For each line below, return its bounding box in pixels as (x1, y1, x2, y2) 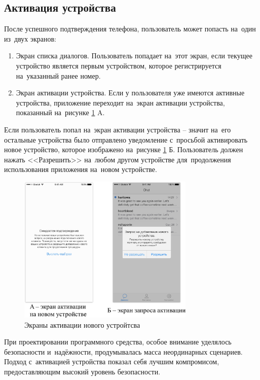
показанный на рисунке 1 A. (16, 107, 105, 118)
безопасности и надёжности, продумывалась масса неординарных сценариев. (4, 346, 243, 357)
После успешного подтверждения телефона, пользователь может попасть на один (4, 23, 256, 34)
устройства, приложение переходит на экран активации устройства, (16, 97, 225, 108)
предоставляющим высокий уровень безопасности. (4, 366, 161, 376)
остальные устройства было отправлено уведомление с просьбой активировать (4, 134, 248, 145)
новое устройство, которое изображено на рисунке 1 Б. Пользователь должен (4, 144, 243, 155)
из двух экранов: (4, 33, 56, 44)
